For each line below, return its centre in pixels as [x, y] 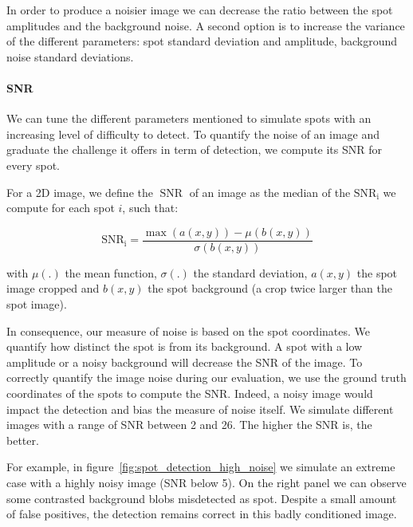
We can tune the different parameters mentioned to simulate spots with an [189, 118]
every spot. [33, 165]
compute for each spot [61, 208]
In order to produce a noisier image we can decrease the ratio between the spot [200, 10]
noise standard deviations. [70, 56]
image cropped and [53, 288]
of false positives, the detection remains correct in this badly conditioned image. [202, 514]
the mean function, [111, 272]
